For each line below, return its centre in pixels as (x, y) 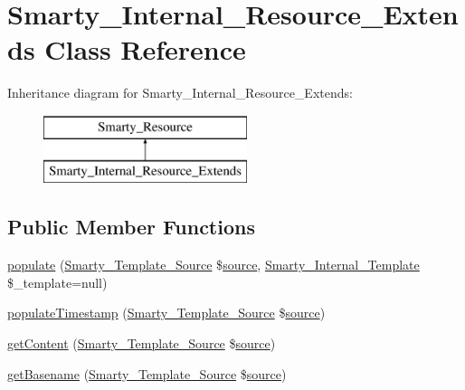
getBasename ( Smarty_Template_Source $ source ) (147, 373)
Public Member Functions (131, 227)
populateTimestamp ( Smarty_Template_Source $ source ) (166, 313)
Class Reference (145, 49)
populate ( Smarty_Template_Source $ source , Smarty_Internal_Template (214, 265)
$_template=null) (57, 282)
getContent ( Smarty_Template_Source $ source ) (142, 343)
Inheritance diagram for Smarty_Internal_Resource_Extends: (180, 93)
